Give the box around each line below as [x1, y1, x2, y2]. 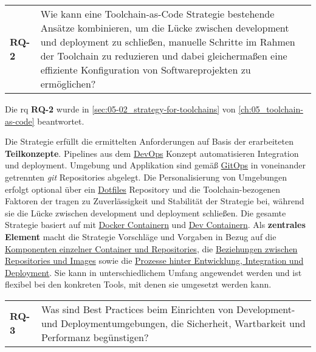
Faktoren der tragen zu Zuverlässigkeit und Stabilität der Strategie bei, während [5, 195, 304, 207]
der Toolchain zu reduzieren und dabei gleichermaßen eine [40, 49, 287, 63]
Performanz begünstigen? [41, 330, 149, 344]
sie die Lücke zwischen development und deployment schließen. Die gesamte [5, 206, 286, 219]
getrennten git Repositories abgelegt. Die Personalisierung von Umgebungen [5, 170, 287, 183]
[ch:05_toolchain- [238, 103, 303, 115]
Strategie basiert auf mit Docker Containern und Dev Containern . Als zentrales [5, 218, 306, 231]
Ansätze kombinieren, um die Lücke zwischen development [40, 21, 289, 35]
